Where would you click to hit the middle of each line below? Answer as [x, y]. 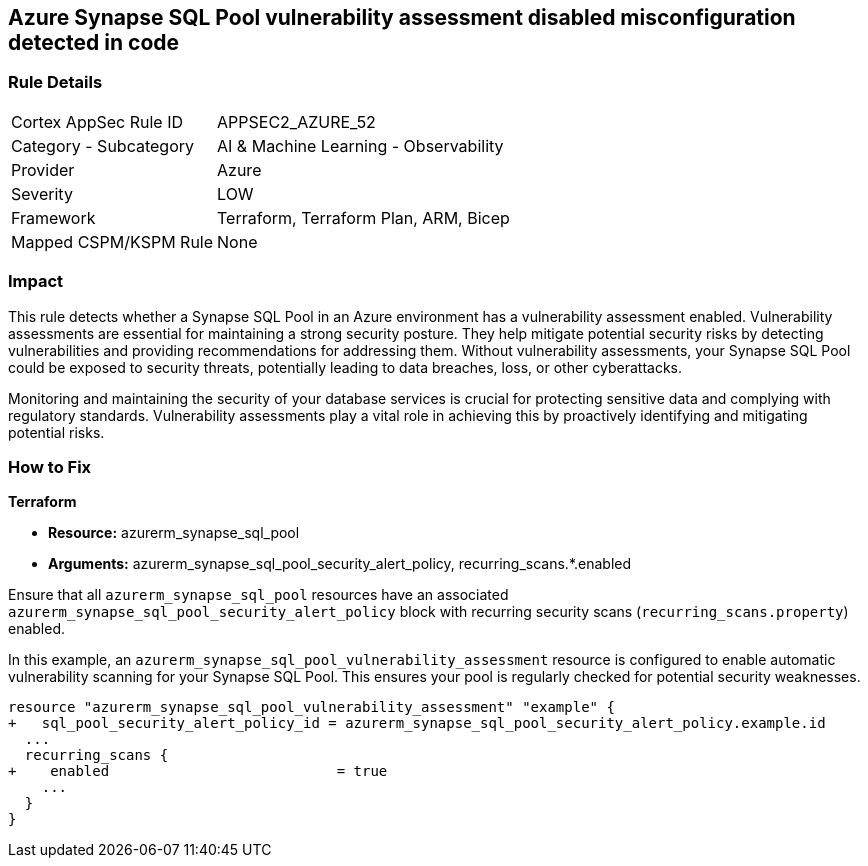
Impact [36, 281]
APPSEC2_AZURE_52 [296, 121]
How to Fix [50, 466]
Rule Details [55, 82]
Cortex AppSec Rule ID [97, 121]
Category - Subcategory [102, 145]
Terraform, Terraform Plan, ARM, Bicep [363, 217]
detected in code [94, 42]
